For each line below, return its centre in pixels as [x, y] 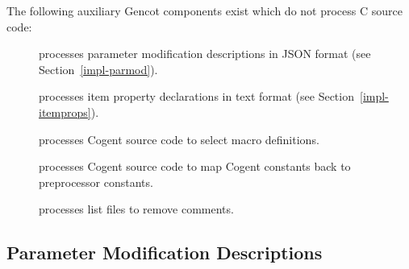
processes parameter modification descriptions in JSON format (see [205, 54]
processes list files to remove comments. [136, 209]
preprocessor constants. [96, 182]
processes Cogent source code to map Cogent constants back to [195, 166]
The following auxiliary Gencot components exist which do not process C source [204, 10]
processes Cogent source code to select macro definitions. [179, 139]
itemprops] [65, 112]
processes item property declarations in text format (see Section [196, 96]
